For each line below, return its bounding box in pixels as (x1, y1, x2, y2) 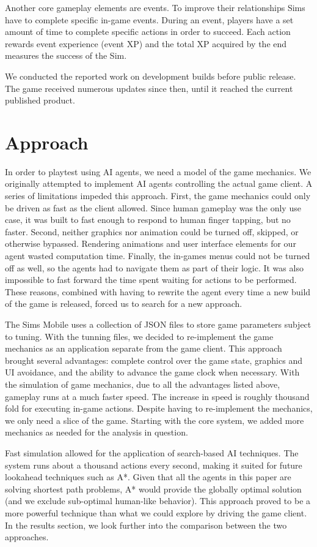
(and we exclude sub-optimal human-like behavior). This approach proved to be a (5, 494, 311, 507)
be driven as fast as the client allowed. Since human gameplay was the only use (5, 201, 301, 214)
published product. (5, 94, 75, 107)
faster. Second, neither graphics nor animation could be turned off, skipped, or (5, 225, 299, 238)
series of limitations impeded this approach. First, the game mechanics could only (5, 189, 311, 202)
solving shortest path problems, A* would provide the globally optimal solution (5, 482, 302, 495)
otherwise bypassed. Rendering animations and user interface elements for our (5, 237, 296, 250)
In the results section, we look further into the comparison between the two (5, 518, 287, 531)
